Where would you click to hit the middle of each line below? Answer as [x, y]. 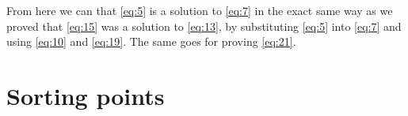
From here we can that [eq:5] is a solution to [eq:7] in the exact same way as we [200, 10]
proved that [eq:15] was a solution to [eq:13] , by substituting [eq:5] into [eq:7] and [204, 26]
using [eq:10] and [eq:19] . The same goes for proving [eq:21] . [151, 41]
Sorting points [86, 95]
